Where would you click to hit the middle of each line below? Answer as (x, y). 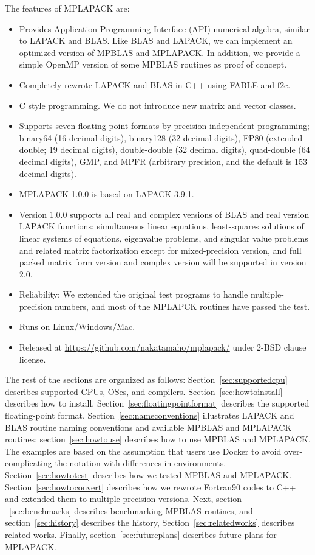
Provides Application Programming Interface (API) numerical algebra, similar (164, 28)
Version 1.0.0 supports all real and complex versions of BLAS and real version (164, 214)
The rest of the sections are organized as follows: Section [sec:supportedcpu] (146, 379)
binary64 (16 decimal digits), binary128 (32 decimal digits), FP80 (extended (161, 137)
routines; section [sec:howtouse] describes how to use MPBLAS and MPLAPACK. (158, 439)
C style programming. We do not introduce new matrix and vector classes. (157, 105)
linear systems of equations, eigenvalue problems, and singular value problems (164, 238)
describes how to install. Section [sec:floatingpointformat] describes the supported (157, 403)
